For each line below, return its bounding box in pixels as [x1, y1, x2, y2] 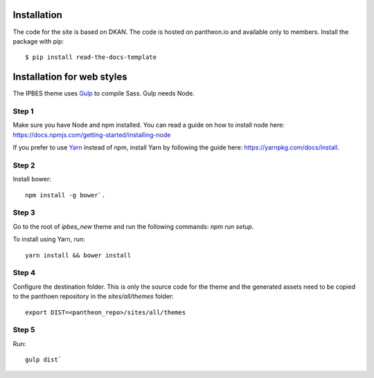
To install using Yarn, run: [12, 235, 86, 244]
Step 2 [12, 160, 35, 170]
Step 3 [12, 208, 36, 217]
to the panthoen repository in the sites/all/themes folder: [12, 292, 175, 300]
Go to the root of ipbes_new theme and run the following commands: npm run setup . [12, 222, 254, 231]
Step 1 [12, 106, 34, 116]
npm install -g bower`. [25, 191, 106, 199]
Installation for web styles [12, 71, 127, 83]
